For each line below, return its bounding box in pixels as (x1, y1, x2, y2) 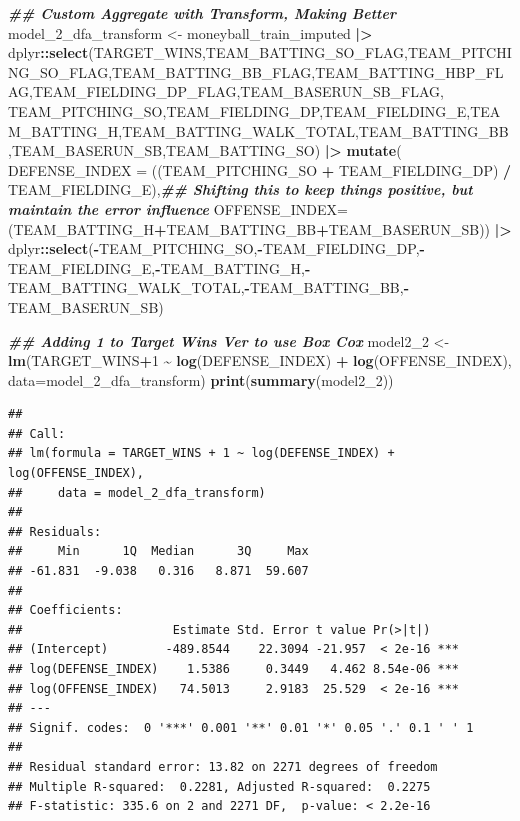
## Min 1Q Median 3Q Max (8, 544, 309, 559)
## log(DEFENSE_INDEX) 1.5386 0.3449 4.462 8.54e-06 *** (8, 662, 460, 676)
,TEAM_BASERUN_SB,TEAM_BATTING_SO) (8, 140, 321, 161)
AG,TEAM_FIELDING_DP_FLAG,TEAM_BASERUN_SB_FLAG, (8, 81, 445, 102)
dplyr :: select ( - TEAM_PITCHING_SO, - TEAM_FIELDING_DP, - (8, 238, 425, 259)
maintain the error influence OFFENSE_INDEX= (8, 198, 348, 219)
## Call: (8, 426, 66, 441)
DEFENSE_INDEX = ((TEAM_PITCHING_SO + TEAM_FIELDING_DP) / (8, 159, 512, 180)
